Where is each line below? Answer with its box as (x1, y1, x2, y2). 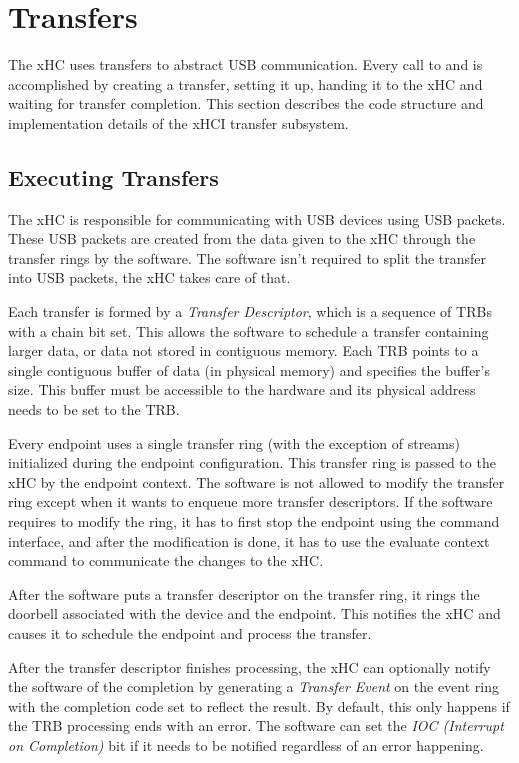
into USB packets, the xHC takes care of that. (8, 267, 291, 288)
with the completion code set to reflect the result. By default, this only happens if (8, 695, 510, 716)
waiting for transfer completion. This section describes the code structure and (8, 93, 484, 114)
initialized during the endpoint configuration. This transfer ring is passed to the (8, 452, 496, 473)
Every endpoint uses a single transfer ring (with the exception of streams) (8, 432, 460, 453)
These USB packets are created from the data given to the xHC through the (8, 228, 476, 249)
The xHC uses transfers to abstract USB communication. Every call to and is (8, 54, 483, 75)
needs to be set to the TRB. (8, 399, 180, 420)
